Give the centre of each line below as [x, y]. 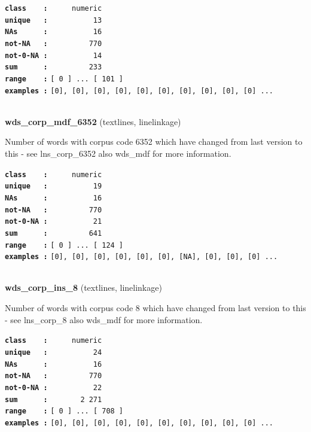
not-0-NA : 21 [54, 222]
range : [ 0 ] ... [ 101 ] [64, 79]
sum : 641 [54, 233]
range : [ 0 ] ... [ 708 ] [64, 411]
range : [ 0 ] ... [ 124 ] [64, 245]
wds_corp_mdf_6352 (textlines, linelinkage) [93, 121]
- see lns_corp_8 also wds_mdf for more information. [104, 319]
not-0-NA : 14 [54, 55]
